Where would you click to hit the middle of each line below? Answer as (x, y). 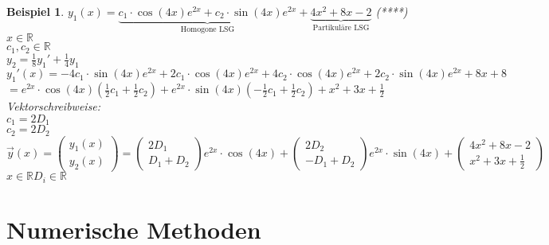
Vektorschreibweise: (54, 106)
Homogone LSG (208, 29)
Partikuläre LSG (341, 27)
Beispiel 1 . (35, 11)
